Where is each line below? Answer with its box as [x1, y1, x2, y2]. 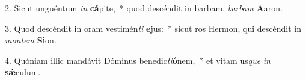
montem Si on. [5, 34, 57, 46]
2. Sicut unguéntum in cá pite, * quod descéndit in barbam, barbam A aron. [5, 2, 283, 14]
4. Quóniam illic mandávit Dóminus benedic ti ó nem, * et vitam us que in [5, 54, 271, 66]
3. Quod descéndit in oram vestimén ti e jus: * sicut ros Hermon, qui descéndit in [5, 22, 301, 34]
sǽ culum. [5, 66, 41, 78]
